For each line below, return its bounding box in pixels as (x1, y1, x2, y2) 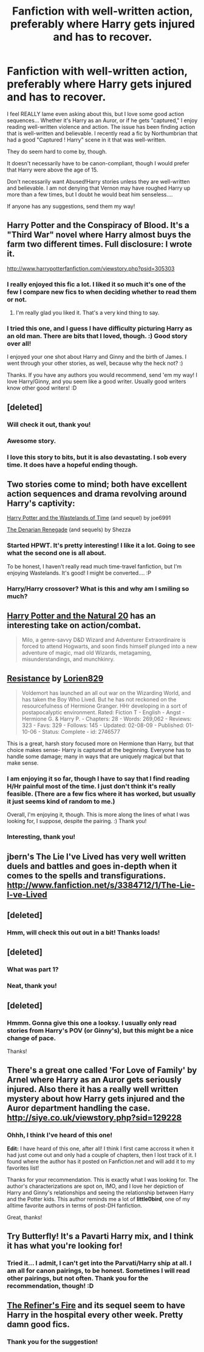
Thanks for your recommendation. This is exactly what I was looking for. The (7, 1176, 199, 1183)
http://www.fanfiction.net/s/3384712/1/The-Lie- (7, 880, 195, 890)
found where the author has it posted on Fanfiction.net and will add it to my (7, 1157, 195, 1165)
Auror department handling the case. (7, 1103, 151, 1114)
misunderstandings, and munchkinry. (21, 655, 115, 663)
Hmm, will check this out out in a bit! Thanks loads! (7, 928, 160, 937)
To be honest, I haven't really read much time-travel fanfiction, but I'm (7, 562, 182, 570)
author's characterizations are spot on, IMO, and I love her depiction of (7, 1182, 184, 1190)
